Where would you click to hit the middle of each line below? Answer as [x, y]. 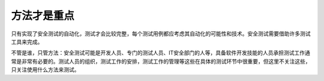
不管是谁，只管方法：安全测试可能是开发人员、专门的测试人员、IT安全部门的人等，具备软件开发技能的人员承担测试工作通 [160, 53]
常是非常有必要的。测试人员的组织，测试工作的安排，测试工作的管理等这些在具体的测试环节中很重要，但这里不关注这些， [161, 61]
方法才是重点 [43, 16]
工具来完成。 [27, 41]
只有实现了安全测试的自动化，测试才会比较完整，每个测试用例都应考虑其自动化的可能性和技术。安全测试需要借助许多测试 [161, 34]
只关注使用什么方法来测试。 [45, 70]
